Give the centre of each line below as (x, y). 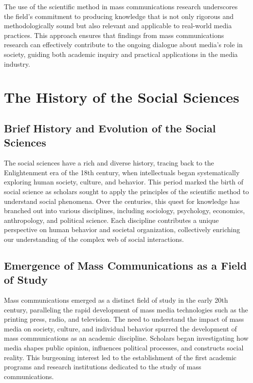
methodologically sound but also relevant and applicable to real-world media (118, 26)
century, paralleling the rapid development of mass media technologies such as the (126, 309)
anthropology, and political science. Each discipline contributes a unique (111, 220)
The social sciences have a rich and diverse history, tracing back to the (109, 163)
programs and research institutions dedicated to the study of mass (103, 367)
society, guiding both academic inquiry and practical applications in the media (121, 54)
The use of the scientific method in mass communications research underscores (121, 6)
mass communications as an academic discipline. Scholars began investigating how (126, 338)
